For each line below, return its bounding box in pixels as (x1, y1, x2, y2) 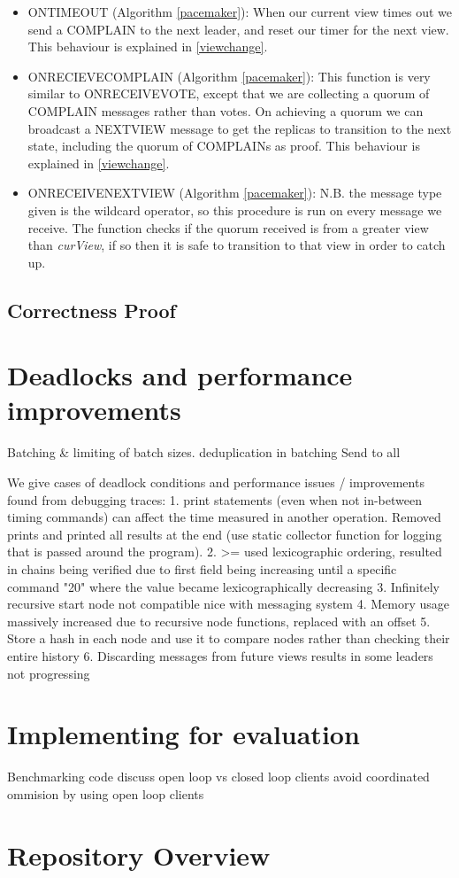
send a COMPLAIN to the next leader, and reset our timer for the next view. (27, 19, 449, 38)
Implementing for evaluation (7, 716, 360, 752)
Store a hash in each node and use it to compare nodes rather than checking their (7, 629, 450, 648)
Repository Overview (7, 836, 271, 873)
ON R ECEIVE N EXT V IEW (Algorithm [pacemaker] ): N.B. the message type (27, 183, 442, 202)
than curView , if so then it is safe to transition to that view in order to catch (27, 236, 446, 254)
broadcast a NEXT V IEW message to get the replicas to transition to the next (27, 119, 452, 137)
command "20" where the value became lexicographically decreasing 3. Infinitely (7, 577, 440, 595)
